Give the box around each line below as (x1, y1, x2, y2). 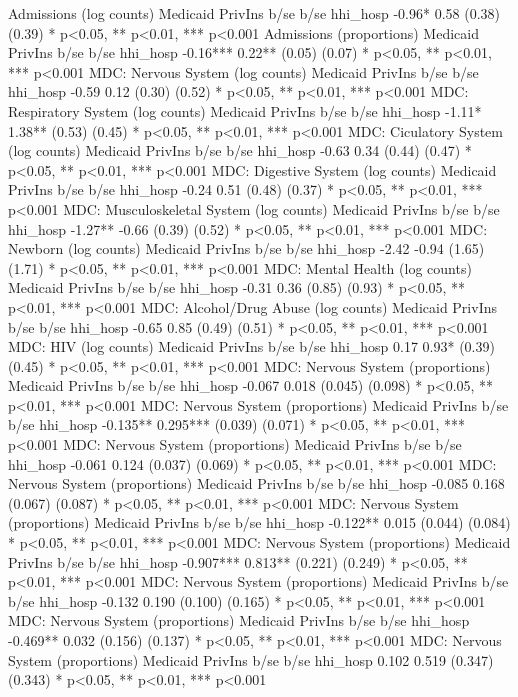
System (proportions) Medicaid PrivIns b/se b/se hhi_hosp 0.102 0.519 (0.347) (8, 649, 494, 670)
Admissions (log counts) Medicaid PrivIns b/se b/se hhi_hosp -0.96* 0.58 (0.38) (8, 3, 501, 23)
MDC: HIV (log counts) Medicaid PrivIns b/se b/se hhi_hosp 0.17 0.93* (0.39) (8, 336, 495, 357)
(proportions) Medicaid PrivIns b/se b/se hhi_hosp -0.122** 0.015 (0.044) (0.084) (8, 512, 511, 533)
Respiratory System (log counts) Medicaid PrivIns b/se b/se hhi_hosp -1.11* (8, 100, 482, 121)
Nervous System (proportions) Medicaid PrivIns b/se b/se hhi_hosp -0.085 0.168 (8, 473, 505, 494)
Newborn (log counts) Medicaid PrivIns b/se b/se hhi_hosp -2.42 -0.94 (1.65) (8, 238, 485, 259)
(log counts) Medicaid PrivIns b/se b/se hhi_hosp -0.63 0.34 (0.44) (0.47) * (8, 140, 472, 161)
